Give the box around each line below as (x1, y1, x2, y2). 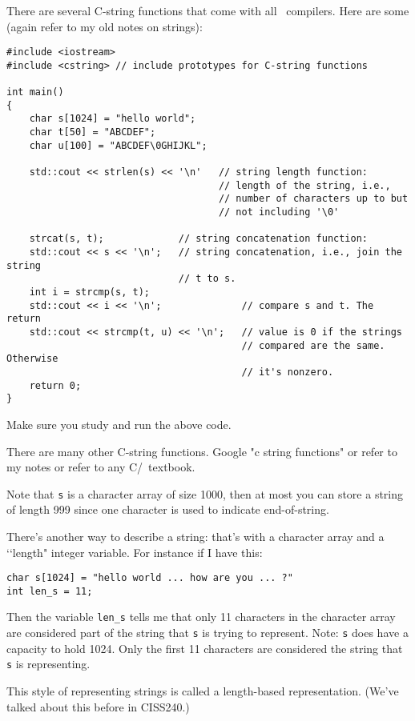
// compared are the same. (241, 339, 385, 351)
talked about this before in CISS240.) (6, 698, 190, 715)
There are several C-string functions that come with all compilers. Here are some (6, 2, 409, 18)
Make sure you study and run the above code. (6, 415, 232, 432)
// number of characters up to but (218, 193, 409, 205)
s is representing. (6, 655, 91, 672)
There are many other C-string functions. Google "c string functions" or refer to (6, 443, 397, 459)
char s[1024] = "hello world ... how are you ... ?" (6, 572, 293, 584)
